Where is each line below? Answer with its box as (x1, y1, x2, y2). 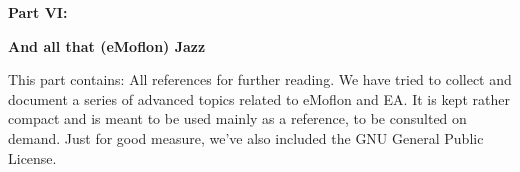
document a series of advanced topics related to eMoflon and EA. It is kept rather (8, 88, 510, 109)
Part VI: (8, 2, 68, 22)
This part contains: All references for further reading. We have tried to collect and (8, 69, 512, 90)
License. (8, 147, 57, 168)
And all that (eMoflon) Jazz (8, 35, 206, 56)
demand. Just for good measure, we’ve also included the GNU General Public (8, 127, 484, 148)
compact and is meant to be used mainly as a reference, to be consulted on (8, 108, 467, 129)
